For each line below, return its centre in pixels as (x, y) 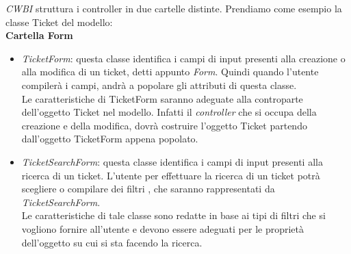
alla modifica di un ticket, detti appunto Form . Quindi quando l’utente (170, 72)
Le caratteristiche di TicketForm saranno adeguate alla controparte (162, 98)
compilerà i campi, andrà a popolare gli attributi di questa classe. (159, 85)
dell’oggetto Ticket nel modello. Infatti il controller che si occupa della (169, 112)
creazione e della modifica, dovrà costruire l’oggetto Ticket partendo (164, 125)
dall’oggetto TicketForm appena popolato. (110, 139)
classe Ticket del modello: (59, 22)
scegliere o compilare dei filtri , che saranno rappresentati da (148, 189)
